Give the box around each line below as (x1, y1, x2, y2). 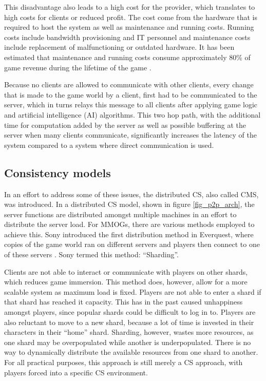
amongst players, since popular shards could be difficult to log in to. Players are (4, 307, 256, 317)
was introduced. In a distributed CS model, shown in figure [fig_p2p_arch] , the (4, 199, 255, 209)
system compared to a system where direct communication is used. (4, 139, 214, 150)
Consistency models (4, 164, 111, 180)
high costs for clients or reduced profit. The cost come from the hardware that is (4, 11, 257, 22)
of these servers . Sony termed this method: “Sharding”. (4, 249, 179, 260)
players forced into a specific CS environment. (4, 367, 148, 377)
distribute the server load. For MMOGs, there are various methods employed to (4, 219, 255, 230)
